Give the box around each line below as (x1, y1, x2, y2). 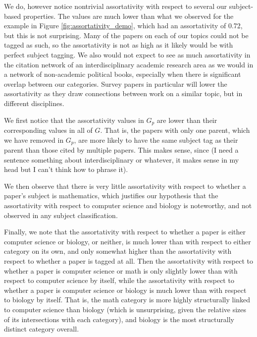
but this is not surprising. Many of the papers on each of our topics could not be (4, 30, 249, 40)
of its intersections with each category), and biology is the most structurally (4, 314, 234, 324)
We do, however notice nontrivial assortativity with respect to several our (4, 1, 227, 11)
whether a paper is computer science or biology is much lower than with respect (4, 284, 247, 295)
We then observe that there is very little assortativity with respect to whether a (4, 180, 246, 191)
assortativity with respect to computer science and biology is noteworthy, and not (4, 200, 252, 210)
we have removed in (4, 134, 64, 145)
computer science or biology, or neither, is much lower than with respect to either (4, 236, 251, 246)
